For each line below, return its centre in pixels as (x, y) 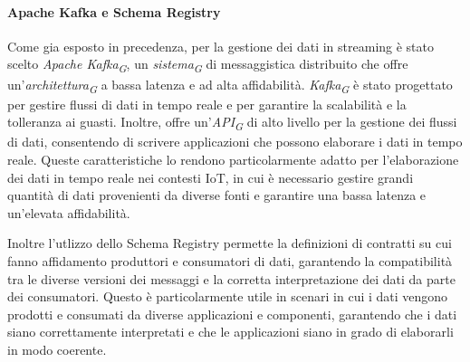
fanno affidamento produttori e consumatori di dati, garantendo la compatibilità (230, 260)
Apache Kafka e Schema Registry (114, 11)
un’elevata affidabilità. (69, 212)
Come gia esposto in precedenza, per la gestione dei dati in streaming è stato (221, 46)
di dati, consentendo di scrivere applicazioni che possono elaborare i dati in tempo (235, 142)
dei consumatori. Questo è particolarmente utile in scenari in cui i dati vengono (228, 296)
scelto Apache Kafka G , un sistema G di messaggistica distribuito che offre (208, 65)
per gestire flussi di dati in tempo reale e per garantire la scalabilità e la (207, 104)
